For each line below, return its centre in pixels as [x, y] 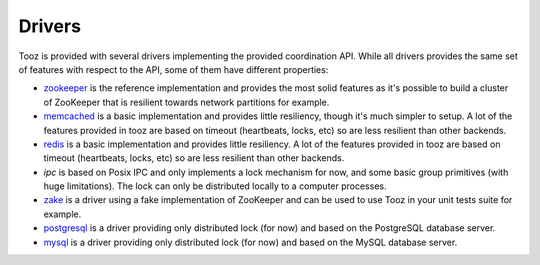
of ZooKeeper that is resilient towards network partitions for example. [186, 102]
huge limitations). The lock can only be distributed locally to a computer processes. [215, 186]
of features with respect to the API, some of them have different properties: [173, 69]
